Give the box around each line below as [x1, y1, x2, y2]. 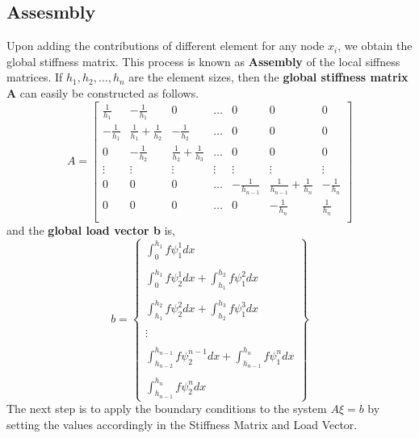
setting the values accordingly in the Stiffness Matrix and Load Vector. [6, 415, 358, 432]
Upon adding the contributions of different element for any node [6, 37, 325, 54]
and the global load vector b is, [6, 221, 175, 238]
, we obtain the [337, 37, 413, 54]
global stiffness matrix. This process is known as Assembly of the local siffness [6, 52, 400, 69]
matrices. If [6, 69, 63, 86]
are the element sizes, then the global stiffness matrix [128, 69, 409, 86]
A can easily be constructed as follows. [6, 84, 199, 101]
